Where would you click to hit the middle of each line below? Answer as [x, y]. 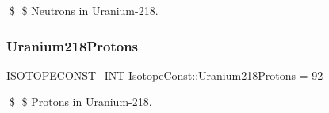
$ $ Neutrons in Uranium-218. [84, 10]
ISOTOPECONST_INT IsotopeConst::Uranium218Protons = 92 [165, 75]
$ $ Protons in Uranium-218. [80, 102]
